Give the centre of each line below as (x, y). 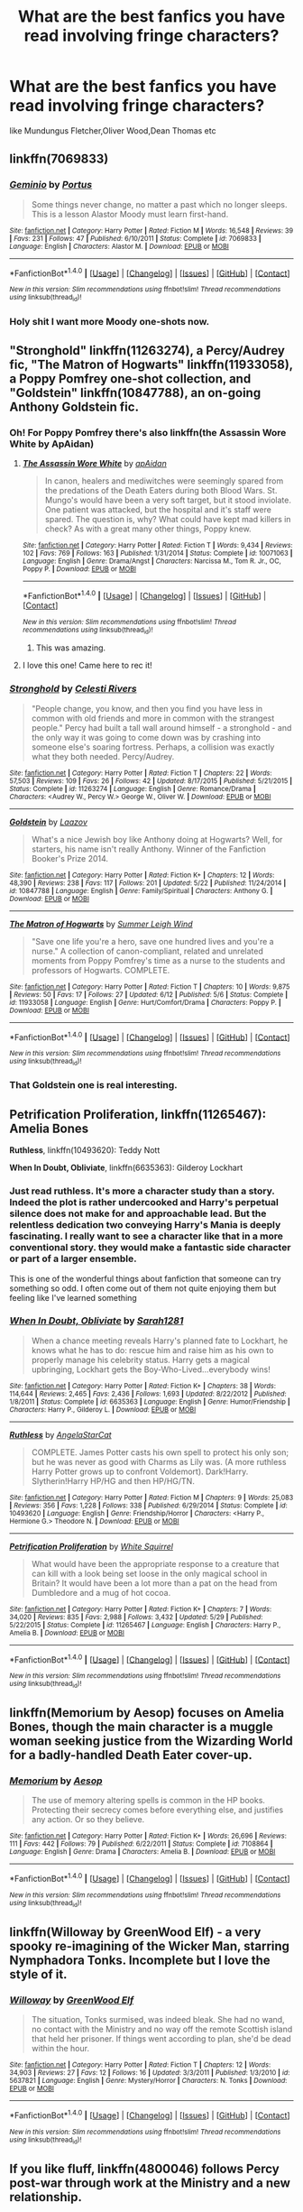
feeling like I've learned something (73, 1297)
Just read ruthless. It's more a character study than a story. (142, 1191)
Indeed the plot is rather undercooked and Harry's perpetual (144, 1203)
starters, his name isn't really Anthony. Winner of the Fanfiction (148, 849)
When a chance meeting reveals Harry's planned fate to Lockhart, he (160, 1341)
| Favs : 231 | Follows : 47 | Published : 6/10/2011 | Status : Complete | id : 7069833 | (135, 238)
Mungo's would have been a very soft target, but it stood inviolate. (168, 500)
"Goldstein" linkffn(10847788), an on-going (135, 393)
